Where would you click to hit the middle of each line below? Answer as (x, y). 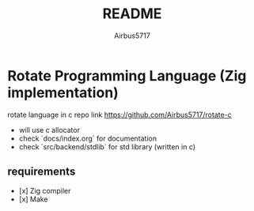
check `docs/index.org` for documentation (88, 138)
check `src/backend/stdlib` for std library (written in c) (107, 146)
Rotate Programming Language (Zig (127, 75)
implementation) (63, 92)
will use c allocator (49, 130)
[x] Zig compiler (45, 190)
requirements (42, 172)
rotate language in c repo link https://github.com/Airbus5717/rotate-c (120, 115)
